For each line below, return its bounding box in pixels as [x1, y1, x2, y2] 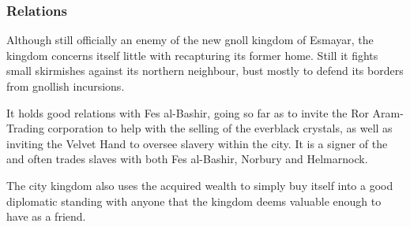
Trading [6, 120, 44, 136]
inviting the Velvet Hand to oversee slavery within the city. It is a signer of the [6, 135, 388, 151]
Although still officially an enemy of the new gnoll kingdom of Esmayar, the [6, 32, 374, 48]
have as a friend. [6, 208, 86, 225]
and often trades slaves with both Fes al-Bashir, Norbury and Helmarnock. [6, 151, 368, 167]
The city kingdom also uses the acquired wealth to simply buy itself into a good [6, 177, 393, 193]
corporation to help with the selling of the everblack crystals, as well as [47, 120, 393, 136]
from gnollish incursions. [6, 78, 125, 94]
